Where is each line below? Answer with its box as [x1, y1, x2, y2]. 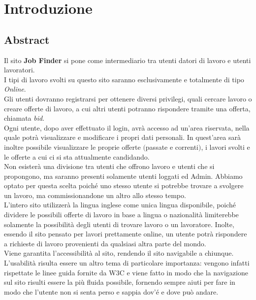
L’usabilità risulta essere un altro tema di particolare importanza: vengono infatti [4, 258, 250, 268]
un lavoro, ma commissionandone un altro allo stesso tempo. [4, 190, 186, 200]
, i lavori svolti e [201, 141, 250, 152]
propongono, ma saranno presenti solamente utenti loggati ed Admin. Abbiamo [4, 170, 243, 181]
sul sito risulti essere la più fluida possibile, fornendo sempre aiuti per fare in [4, 277, 235, 287]
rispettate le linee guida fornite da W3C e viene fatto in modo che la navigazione [4, 267, 248, 277]
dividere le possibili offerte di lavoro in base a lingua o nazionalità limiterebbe [4, 209, 239, 220]
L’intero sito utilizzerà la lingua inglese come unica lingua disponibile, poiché [4, 200, 236, 210]
